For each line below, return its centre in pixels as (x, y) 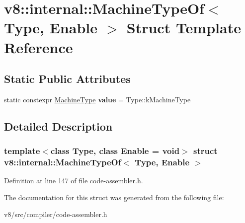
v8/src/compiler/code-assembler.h (56, 214)
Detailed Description (58, 126)
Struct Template (184, 28)
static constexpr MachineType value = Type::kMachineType (97, 99)
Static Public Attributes (67, 79)
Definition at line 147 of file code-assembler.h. (74, 181)
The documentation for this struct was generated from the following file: (114, 197)
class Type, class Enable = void (115, 151)
